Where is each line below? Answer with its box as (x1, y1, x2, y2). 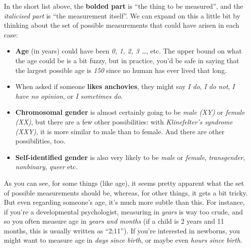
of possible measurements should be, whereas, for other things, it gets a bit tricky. (4, 187, 248, 197)
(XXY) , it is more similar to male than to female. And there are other (15, 126, 225, 136)
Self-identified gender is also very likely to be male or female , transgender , (15, 152, 245, 162)
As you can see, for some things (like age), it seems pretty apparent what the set (4, 177, 244, 188)
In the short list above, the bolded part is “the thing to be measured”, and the (4, 1, 243, 11)
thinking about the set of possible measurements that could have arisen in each (4, 20, 239, 30)
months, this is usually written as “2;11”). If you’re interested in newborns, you (4, 225, 240, 235)
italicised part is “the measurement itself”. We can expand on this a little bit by (4, 10, 240, 20)
